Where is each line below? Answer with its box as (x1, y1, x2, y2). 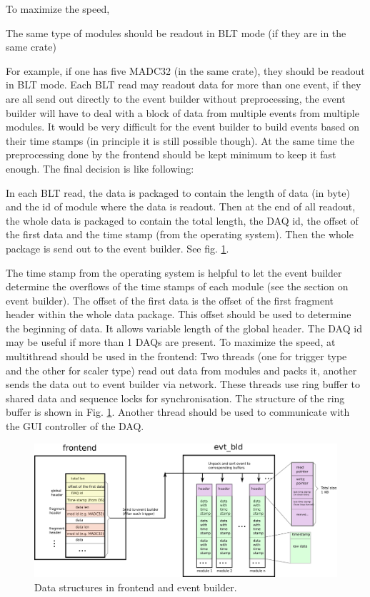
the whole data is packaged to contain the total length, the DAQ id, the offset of (6, 213, 359, 228)
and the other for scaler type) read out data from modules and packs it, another (6, 362, 357, 377)
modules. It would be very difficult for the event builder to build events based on (6, 119, 360, 134)
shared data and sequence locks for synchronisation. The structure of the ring (6, 390, 345, 405)
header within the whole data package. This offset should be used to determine (6, 307, 351, 322)
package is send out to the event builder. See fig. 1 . (6, 240, 229, 255)
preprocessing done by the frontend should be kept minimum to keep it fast (6, 147, 336, 162)
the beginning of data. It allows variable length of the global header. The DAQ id (6, 320, 362, 335)
